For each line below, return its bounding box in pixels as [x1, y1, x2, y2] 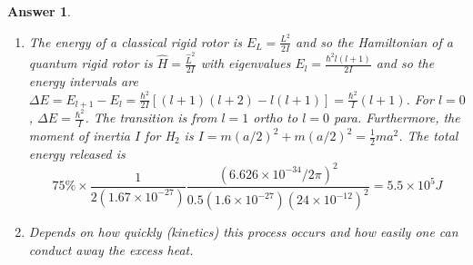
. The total [398, 126, 458, 144]
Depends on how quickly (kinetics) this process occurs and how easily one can [28, 222, 458, 241]
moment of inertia [28, 126, 130, 144]
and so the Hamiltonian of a [296, 32, 453, 51]
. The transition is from [85, 108, 217, 127]
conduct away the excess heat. [28, 240, 194, 259]
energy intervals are [28, 71, 138, 90]
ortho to [253, 108, 298, 127]
